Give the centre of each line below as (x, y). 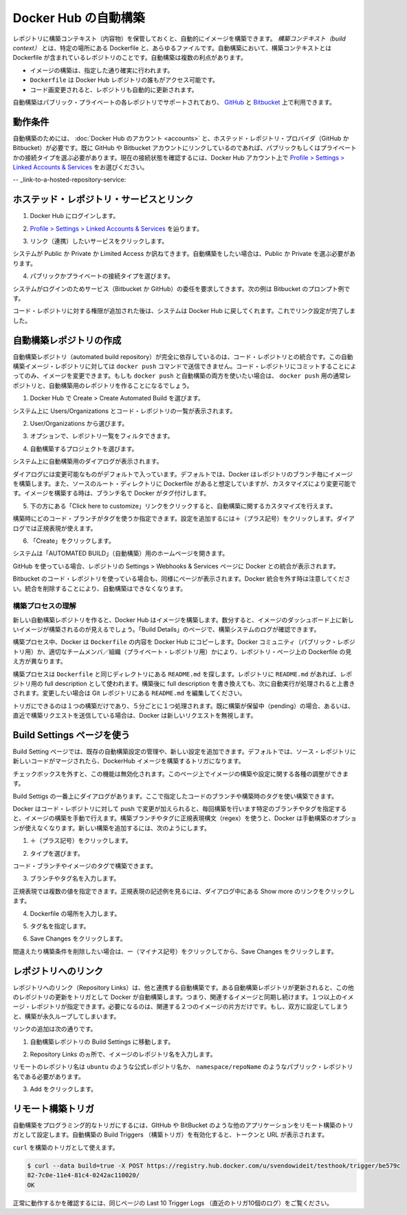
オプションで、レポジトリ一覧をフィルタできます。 (102, 436)
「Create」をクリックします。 (72, 541)
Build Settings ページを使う (71, 735)
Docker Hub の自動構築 (79, 18)
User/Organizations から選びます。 (79, 424)
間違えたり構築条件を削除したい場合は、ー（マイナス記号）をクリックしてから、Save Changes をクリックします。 (175, 951)
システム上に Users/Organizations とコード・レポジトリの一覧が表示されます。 (124, 411)
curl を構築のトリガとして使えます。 (66, 1147)
